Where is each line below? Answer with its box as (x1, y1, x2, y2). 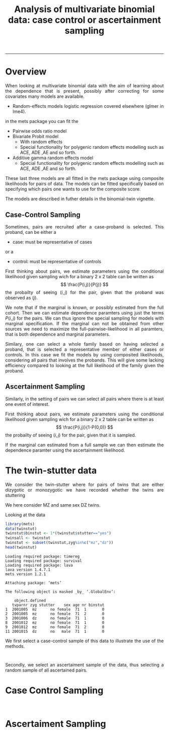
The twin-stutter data (5, 465, 97, 476)
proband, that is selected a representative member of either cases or (5, 346, 164, 352)
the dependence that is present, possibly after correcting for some (5, 88, 164, 94)
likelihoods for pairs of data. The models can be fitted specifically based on (5, 180, 164, 187)
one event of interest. (5, 401, 50, 407)
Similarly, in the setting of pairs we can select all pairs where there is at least (5, 396, 164, 402)
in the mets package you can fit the (5, 118, 79, 125)
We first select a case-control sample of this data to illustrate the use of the (5, 638, 164, 644)
